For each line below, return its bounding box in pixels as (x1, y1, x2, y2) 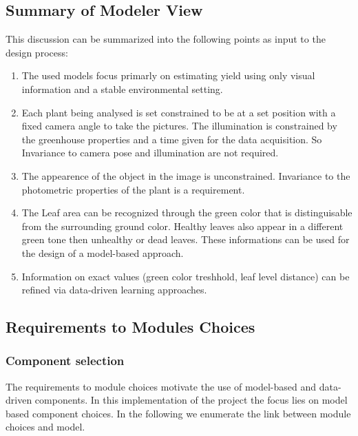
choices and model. (6, 419, 85, 434)
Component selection (6, 352, 125, 369)
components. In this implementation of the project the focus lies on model (34, 393, 348, 407)
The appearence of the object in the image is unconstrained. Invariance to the (21, 168, 350, 183)
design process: (6, 45, 68, 59)
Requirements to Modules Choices (6, 316, 255, 338)
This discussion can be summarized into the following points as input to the (6, 32, 326, 46)
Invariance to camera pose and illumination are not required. (21, 145, 279, 160)
